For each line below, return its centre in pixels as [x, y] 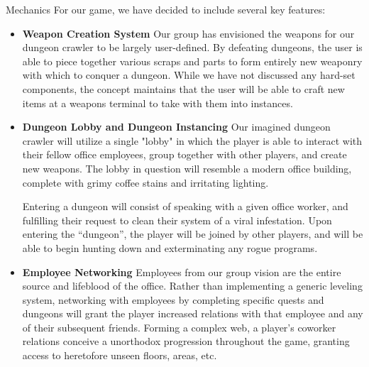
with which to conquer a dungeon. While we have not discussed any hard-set [189, 75]
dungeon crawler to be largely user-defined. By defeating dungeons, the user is [192, 47]
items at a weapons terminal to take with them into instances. [158, 103]
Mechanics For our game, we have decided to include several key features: [166, 9]
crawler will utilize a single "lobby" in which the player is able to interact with [192, 140]
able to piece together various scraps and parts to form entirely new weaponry [192, 61]
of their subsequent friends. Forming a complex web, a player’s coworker [179, 327]
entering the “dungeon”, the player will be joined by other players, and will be [193, 234]
